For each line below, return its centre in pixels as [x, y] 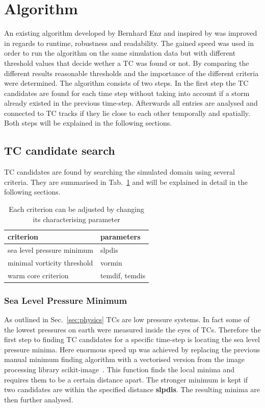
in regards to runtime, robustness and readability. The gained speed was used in [129, 43]
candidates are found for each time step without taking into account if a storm [127, 93]
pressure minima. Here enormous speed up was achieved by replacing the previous [132, 349]
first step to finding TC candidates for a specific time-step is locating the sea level [132, 339]
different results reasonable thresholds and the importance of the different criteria [131, 73]
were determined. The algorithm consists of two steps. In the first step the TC [126, 83]
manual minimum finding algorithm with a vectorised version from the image [125, 359]
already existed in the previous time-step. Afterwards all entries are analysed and [131, 103]
